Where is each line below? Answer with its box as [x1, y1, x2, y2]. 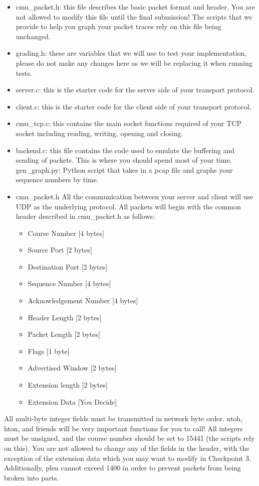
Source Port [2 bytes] [28, 245, 92, 255]
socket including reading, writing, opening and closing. [16, 128, 183, 138]
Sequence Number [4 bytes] [28, 278, 111, 289]
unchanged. [16, 31, 51, 41]
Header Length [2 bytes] [28, 312, 102, 322]
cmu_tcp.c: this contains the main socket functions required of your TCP [16, 118, 241, 129]
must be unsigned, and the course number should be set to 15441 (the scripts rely [4, 433, 255, 443]
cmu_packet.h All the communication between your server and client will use [16, 191, 253, 201]
